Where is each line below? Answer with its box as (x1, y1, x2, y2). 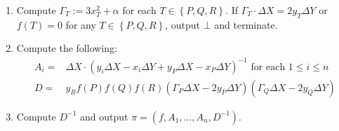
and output (80, 109, 128, 123)
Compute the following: (16, 41, 117, 55)
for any (65, 17, 96, 32)
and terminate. (214, 17, 278, 32)
